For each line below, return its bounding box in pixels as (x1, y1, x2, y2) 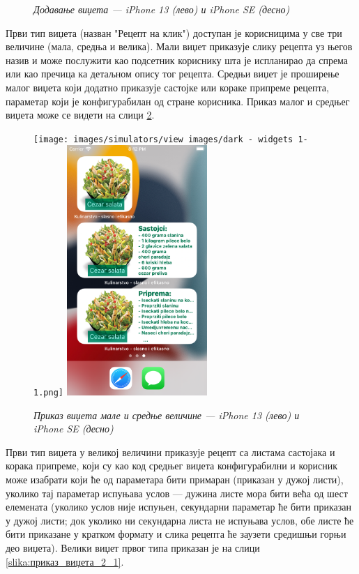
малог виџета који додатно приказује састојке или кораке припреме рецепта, (6, 80, 329, 94)
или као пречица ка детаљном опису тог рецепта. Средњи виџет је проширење (6, 66, 339, 81)
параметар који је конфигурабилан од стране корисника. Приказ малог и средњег (6, 93, 350, 108)
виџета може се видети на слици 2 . (6, 107, 155, 122)
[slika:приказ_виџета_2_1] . (6, 554, 124, 568)
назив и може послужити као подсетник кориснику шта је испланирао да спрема (6, 52, 349, 67)
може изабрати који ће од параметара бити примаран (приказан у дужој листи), (6, 472, 344, 487)
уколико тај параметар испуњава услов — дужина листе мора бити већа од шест (6, 485, 348, 500)
